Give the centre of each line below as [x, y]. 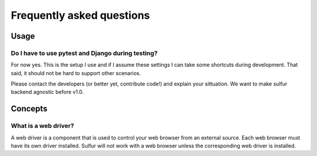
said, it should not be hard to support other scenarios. [76, 73]
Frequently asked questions [80, 15]
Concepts [29, 109]
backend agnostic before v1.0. [48, 92]
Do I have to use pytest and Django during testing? [84, 53]
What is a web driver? [43, 126]
